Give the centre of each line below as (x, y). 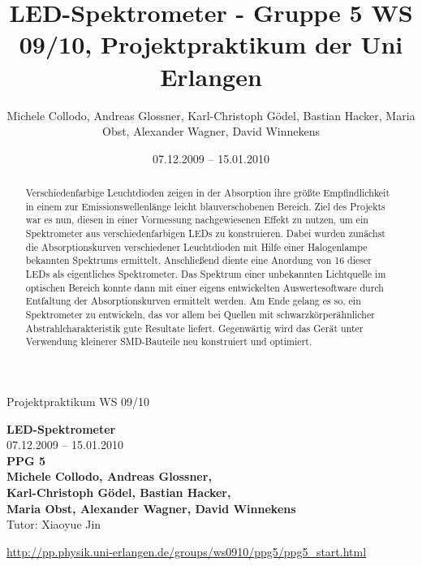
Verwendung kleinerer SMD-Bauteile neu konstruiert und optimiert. (169, 341)
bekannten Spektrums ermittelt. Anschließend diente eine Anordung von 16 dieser (198, 260)
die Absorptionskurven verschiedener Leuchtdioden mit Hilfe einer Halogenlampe (196, 246)
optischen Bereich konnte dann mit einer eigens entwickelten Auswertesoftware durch (205, 287)
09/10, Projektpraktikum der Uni (211, 44)
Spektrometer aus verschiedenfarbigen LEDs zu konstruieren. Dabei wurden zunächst (205, 233)
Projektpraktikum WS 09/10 (78, 401)
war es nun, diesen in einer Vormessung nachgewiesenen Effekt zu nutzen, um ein (197, 220)
